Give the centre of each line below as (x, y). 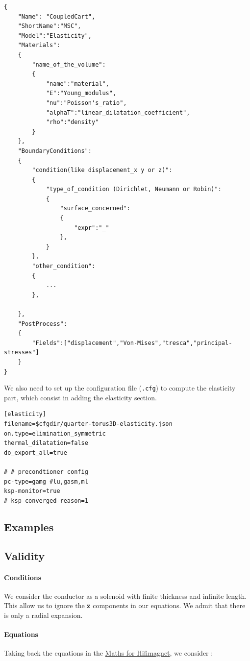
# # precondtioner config (46, 472)
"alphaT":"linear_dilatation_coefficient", (118, 112)
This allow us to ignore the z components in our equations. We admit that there (125, 605)
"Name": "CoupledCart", (57, 16)
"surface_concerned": (95, 208)
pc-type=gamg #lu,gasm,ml (46, 481)
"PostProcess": (42, 324)
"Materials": (39, 45)
